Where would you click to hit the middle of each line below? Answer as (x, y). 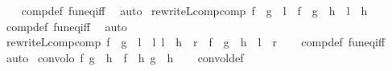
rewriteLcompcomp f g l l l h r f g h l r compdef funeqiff (196, 42)
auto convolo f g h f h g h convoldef (125, 57)
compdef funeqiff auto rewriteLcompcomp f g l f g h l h (194, 10)
